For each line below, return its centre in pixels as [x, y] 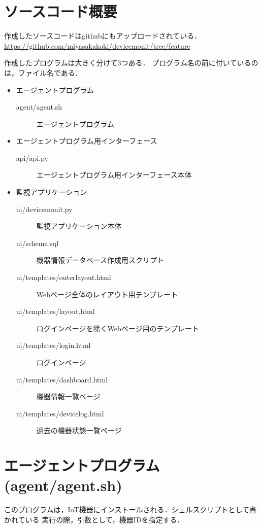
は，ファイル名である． [43, 72]
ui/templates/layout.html [55, 311]
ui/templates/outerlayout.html [63, 277]
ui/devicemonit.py [44, 209]
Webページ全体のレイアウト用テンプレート [107, 294]
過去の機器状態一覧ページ [79, 430]
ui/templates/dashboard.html [62, 379]
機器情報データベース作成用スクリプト [100, 260]
